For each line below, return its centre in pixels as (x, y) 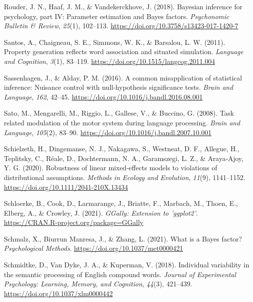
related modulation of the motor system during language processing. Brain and (122, 122)
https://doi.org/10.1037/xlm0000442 (58, 293)
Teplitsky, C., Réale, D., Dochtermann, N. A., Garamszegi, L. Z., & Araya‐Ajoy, (124, 158)
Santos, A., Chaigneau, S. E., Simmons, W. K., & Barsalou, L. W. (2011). (115, 42)
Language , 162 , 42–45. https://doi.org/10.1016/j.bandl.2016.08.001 (103, 96)
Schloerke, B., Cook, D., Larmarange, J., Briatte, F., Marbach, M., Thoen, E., (121, 203)
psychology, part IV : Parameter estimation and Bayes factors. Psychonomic (117, 16)
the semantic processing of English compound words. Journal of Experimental (120, 274)
